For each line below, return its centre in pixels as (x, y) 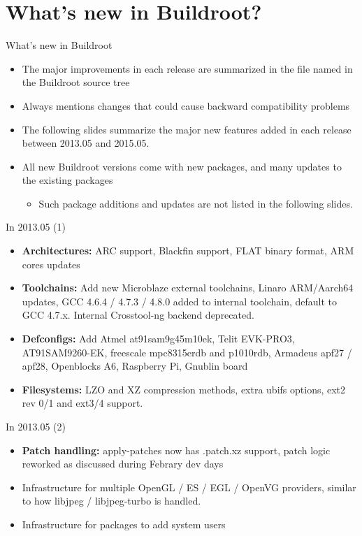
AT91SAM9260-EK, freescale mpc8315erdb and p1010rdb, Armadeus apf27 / (187, 352)
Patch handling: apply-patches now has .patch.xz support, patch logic (176, 450)
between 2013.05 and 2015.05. (86, 143)
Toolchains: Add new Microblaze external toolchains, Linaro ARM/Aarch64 (188, 288)
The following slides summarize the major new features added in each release (187, 129)
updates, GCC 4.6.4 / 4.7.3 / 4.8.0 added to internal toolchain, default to (179, 301)
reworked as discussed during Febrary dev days (123, 464)
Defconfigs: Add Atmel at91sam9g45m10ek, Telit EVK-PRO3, (158, 339)
